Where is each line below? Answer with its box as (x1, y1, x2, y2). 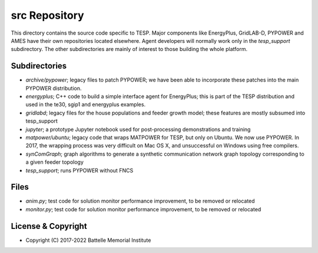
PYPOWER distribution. (25, 85, 82, 92)
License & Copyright (11, 221, 88, 231)
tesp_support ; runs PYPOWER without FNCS (25, 167, 134, 174)
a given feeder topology (25, 158, 84, 166)
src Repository (11, 9, 85, 22)
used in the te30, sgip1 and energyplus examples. (25, 101, 146, 108)
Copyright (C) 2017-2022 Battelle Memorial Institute (25, 237, 151, 244)
